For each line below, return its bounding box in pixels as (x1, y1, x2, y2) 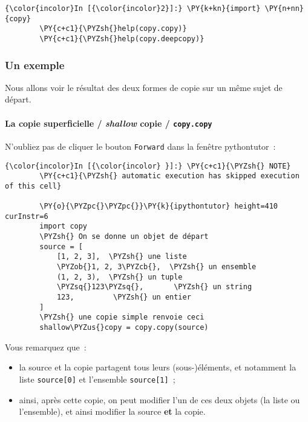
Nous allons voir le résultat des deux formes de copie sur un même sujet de (5, 81, 283, 93)
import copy (39, 222, 88, 231)
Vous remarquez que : (5, 340, 87, 353)
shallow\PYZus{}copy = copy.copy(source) (39, 323, 209, 332)
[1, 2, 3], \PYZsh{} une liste (56, 252, 187, 261)
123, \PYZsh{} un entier (56, 293, 191, 302)
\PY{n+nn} (264, 4, 304, 13)
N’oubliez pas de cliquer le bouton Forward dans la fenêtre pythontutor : (5, 139, 276, 152)
